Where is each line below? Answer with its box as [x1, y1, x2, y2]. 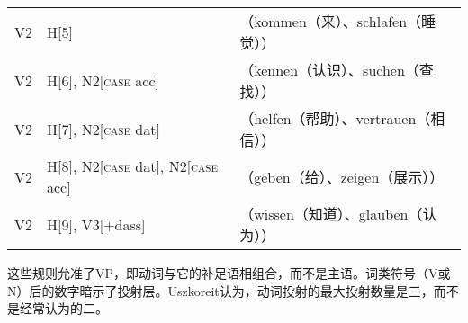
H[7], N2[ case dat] [47, 118, 160, 139]
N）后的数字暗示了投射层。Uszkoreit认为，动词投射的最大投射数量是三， [7, 281, 434, 300]
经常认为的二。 [19, 299, 108, 318]
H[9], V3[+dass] [47, 213, 146, 235]
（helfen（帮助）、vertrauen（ [239, 108, 431, 129]
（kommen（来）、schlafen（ [239, 11, 422, 31]
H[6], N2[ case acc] [47, 69, 159, 91]
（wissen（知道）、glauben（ [239, 203, 423, 224]
